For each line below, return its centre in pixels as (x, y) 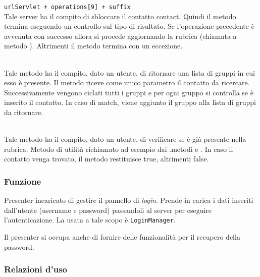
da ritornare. (24, 112)
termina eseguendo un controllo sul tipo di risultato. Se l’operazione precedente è (129, 26)
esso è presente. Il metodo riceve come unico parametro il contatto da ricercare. (127, 82)
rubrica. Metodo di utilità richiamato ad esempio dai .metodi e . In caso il (119, 149)
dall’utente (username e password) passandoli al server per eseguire (108, 210)
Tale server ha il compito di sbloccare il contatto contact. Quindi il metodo (120, 16)
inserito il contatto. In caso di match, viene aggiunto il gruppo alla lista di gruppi (130, 102)
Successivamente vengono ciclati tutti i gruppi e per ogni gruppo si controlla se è (129, 92)
